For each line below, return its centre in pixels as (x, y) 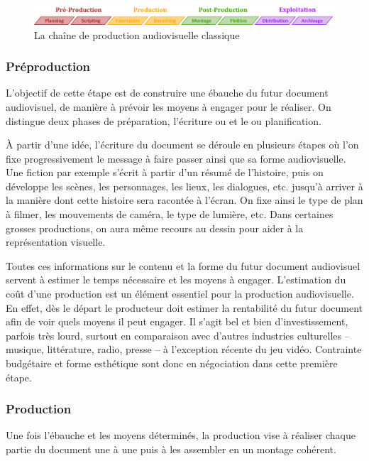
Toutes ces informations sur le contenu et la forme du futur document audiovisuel (183, 265)
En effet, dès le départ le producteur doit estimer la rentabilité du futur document (184, 307)
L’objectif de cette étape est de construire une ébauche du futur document (167, 93)
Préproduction (48, 66)
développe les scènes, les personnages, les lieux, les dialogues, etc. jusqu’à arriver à (184, 186)
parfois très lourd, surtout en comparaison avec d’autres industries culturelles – (178, 335)
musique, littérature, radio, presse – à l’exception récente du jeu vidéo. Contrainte (184, 349)
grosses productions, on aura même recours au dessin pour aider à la (155, 228)
